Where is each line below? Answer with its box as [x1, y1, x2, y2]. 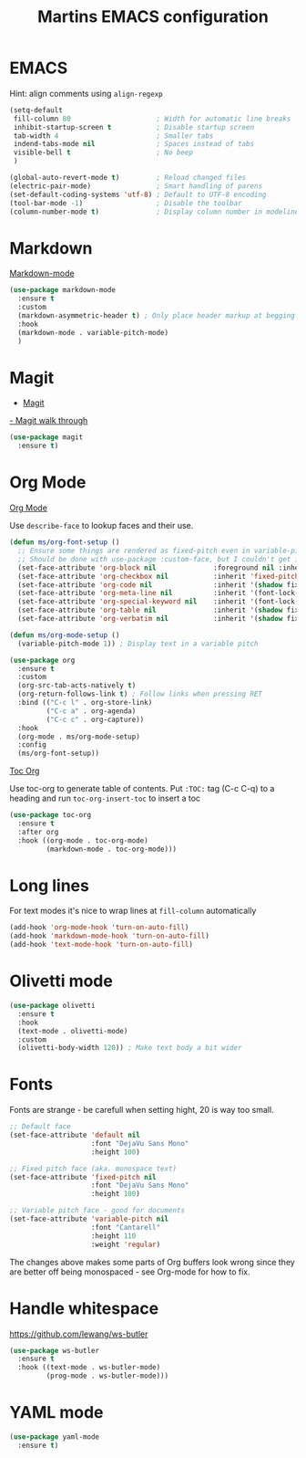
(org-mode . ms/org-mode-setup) [17, 732, 141, 741]
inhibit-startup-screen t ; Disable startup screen [13, 122, 255, 131]
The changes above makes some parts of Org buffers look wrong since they [9, 1256, 296, 1267]
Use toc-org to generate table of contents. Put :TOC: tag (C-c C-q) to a [9, 783, 275, 794]
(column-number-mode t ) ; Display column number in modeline [9, 207, 300, 216]
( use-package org [9, 656, 76, 665]
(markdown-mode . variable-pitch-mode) [17, 328, 169, 337]
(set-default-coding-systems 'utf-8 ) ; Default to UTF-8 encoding [9, 190, 267, 199]
